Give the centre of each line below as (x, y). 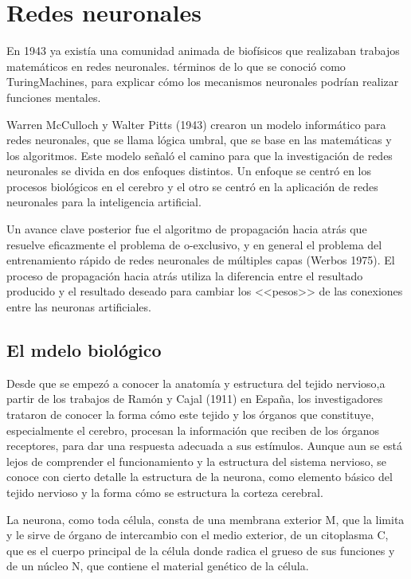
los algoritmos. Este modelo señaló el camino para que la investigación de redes (200, 155)
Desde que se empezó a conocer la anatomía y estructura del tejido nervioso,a (196, 383)
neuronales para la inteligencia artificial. (104, 202)
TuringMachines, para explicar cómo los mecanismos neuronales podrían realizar (203, 82)
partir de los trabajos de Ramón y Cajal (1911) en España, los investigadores (195, 399)
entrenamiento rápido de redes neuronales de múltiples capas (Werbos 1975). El (201, 260)
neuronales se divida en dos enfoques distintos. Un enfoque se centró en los (189, 171)
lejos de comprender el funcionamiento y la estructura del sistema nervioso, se (197, 461)
